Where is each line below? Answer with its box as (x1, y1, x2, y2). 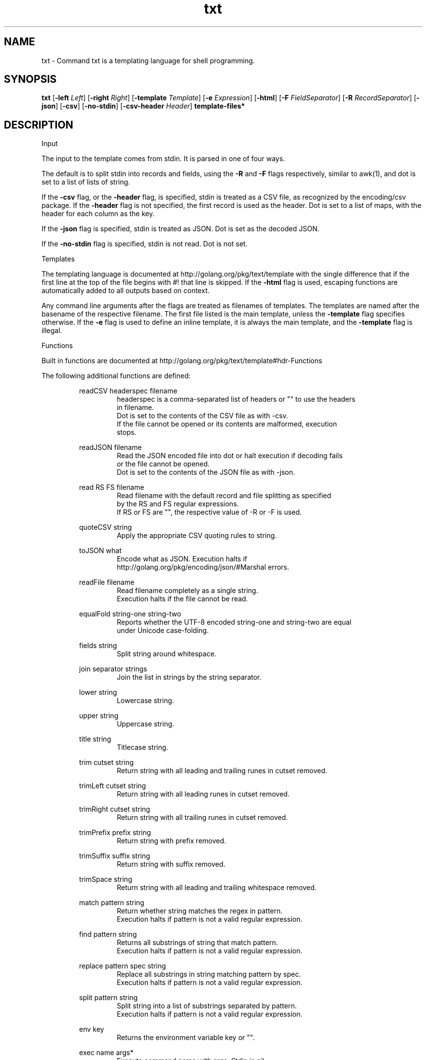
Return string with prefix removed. (117, 837, 226, 845)
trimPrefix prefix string (79, 828, 151, 837)
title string (79, 735, 111, 744)
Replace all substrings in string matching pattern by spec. (117, 970, 301, 979)
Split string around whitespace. (117, 650, 216, 658)
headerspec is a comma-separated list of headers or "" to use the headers (117, 395, 355, 404)
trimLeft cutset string (79, 781, 146, 790)
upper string (79, 711, 119, 720)
